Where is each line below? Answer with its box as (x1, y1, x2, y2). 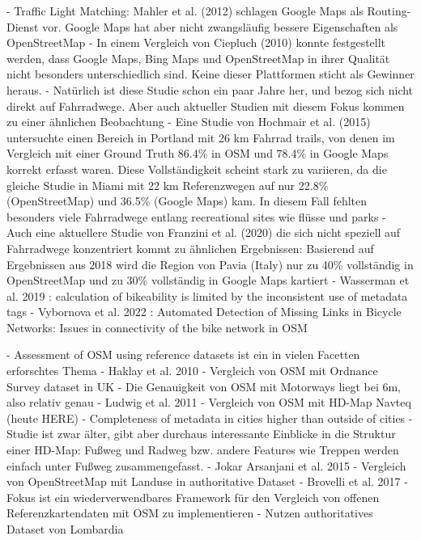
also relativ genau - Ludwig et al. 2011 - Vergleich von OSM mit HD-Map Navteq (6, 394, 411, 411)
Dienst (6, 18, 39, 35)
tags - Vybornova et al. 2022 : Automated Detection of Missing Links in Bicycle (6, 303, 402, 320)
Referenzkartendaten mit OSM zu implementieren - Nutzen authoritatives (6, 504, 373, 521)
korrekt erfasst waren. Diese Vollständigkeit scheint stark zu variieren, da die (6, 160, 387, 177)
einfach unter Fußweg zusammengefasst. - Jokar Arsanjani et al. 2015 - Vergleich (6, 457, 406, 474)
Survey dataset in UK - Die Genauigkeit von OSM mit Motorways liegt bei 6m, (6, 378, 402, 394)
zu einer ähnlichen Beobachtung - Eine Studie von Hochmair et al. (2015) (6, 113, 371, 130)
